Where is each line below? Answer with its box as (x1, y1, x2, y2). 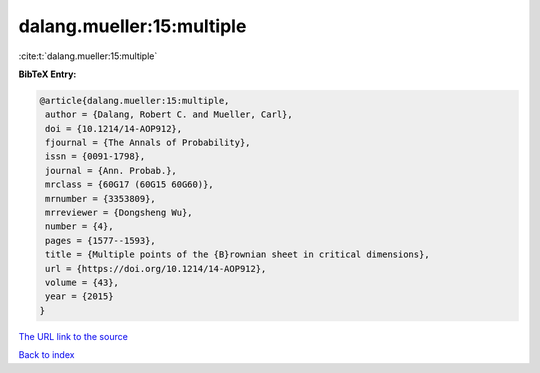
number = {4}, (45, 221, 114, 232)
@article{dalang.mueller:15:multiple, (39, 95, 230, 106)
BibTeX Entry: (18, 68, 77, 80)
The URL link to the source (18, 330, 129, 342)
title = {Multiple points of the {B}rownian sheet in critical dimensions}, (45, 249, 430, 260)
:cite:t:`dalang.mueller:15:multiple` (18, 50, 158, 62)
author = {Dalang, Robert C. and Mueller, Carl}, (45, 109, 294, 120)
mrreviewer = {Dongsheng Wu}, (45, 207, 194, 219)
